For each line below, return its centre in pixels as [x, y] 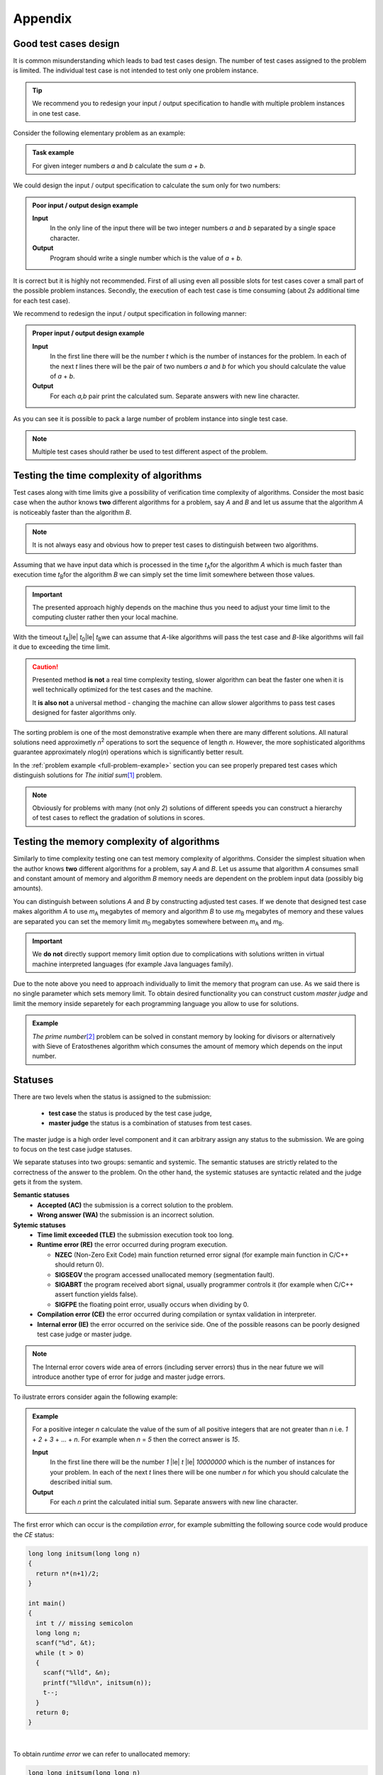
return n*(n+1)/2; [67, 1573]
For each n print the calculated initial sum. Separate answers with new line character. [174, 1502]
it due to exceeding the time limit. [62, 647]
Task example [53, 153]
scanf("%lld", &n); [77, 1673]
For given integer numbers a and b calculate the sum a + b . [119, 165]
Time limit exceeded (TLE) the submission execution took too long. [135, 1235]
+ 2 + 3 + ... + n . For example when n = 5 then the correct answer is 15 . [136, 1439]
